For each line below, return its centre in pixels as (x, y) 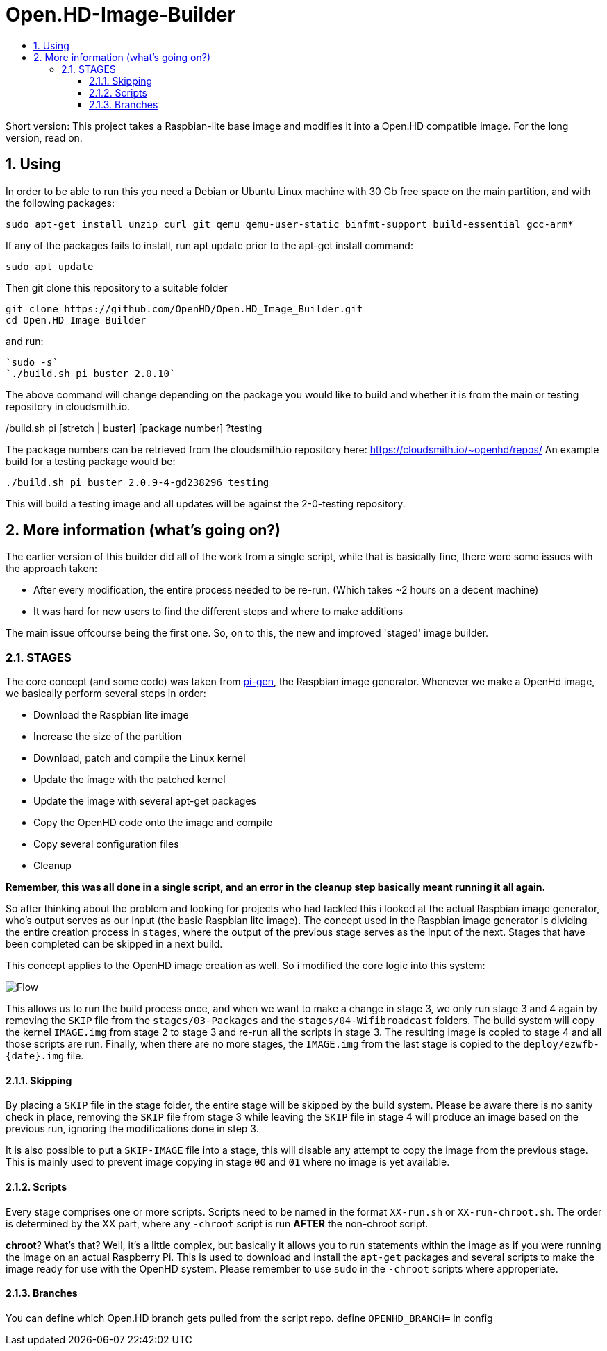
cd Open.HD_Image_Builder (76, 320)
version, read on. (44, 137)
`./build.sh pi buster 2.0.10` (91, 373)
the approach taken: (51, 569)
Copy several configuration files (106, 844)
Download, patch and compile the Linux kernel (140, 758)
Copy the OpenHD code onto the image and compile (153, 823)
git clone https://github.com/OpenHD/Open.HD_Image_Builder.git (184, 309)
